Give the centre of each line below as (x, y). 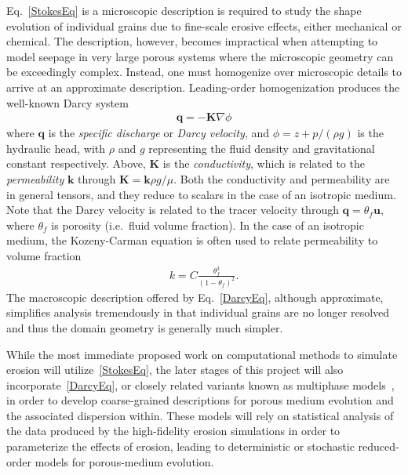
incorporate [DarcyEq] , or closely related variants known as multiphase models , (200, 384)
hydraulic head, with (56, 148)
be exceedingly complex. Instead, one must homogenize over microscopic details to (204, 72)
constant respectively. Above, (76, 163)
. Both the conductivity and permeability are (282, 178)
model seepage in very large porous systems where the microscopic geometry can (200, 56)
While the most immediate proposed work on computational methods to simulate (202, 354)
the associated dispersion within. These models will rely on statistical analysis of (200, 415)
